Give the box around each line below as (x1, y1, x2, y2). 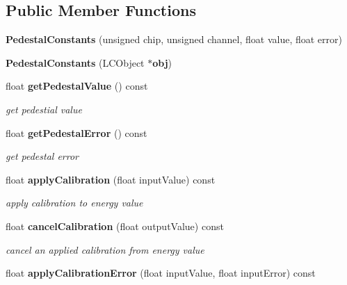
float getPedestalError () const (6, 125, 147, 140)
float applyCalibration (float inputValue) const (6, 172, 216, 186)
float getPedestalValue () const (6, 79, 148, 93)
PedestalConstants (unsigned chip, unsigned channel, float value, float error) (6, 32, 342, 47)
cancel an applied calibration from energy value (6, 242, 204, 256)
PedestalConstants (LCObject (6, 55, 145, 70)
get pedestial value (6, 101, 82, 116)
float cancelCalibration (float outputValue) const (6, 218, 224, 233)
